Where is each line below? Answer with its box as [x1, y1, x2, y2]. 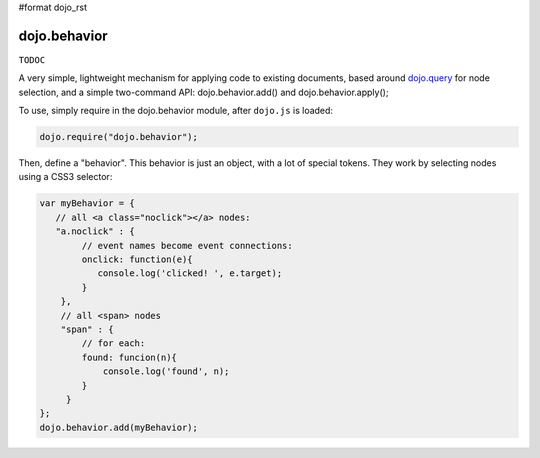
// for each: [81, 338, 146, 349]
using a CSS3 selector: [18, 171, 113, 183]
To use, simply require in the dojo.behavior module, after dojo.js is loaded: [18, 105, 334, 117]
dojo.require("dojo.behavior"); [39, 131, 199, 143]
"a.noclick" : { [55, 226, 135, 237]
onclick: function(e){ [81, 253, 194, 265]
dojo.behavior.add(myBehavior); [39, 421, 199, 433]
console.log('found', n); [102, 366, 230, 377]
